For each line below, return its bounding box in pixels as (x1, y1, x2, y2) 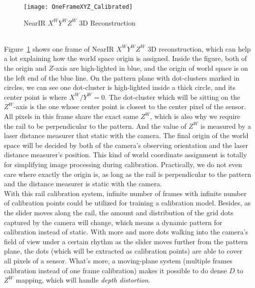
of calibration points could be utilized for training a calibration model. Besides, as (4, 198, 251, 208)
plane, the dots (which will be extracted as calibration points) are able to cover (4, 246, 242, 256)
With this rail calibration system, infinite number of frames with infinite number (4, 188, 247, 198)
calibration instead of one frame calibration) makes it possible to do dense (4, 265, 227, 275)
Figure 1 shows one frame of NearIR (4, 43, 114, 54)
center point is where (4, 91, 67, 102)
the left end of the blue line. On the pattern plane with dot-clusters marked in (4, 72, 240, 83)
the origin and (4, 63, 47, 73)
